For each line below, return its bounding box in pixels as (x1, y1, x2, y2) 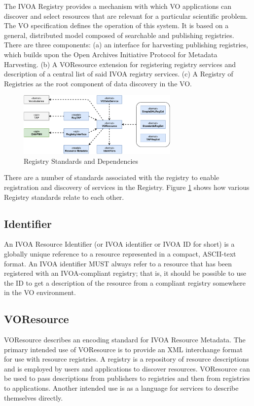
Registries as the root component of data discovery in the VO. (4, 78, 192, 88)
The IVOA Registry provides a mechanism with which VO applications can (4, 1, 231, 11)
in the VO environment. (4, 287, 76, 297)
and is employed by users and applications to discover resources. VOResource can (4, 363, 250, 373)
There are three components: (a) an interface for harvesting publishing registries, (4, 39, 248, 50)
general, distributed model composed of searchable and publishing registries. (4, 30, 234, 40)
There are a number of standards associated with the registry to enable (4, 172, 219, 183)
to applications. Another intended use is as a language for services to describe (4, 383, 239, 393)
